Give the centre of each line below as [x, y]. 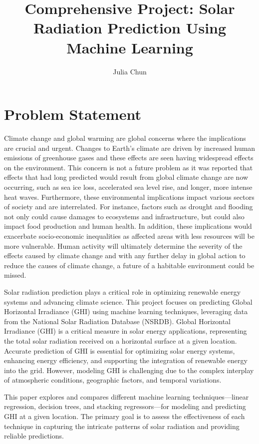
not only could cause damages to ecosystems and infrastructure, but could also [124, 216]
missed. [15, 275]
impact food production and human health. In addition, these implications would [128, 226]
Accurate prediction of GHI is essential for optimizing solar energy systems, [120, 350]
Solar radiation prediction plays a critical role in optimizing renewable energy [123, 291]
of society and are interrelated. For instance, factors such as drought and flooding [129, 207]
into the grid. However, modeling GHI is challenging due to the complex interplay [129, 370]
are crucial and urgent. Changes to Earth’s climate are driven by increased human [130, 148]
